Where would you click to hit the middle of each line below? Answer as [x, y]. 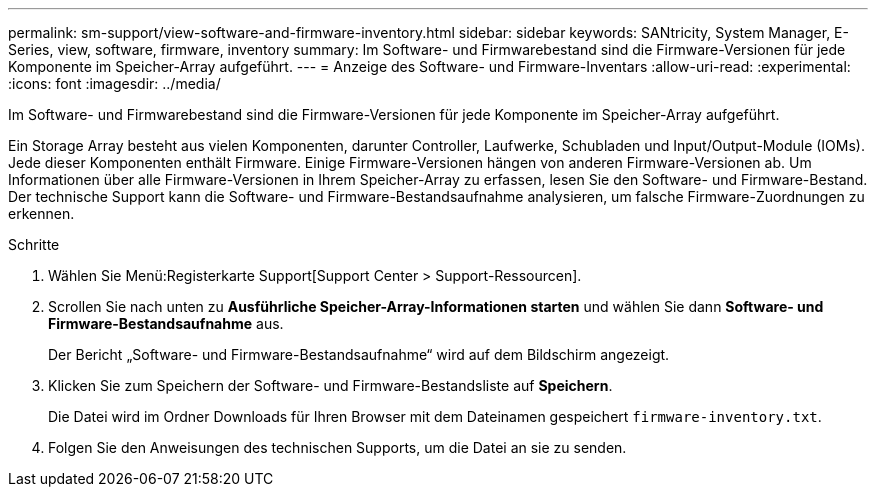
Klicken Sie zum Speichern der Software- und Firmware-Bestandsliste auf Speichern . [330, 385]
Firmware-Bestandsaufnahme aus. [166, 323]
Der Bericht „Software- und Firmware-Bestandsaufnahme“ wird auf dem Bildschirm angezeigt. [359, 354]
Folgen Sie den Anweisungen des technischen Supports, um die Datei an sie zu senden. [337, 447]
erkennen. [41, 213]
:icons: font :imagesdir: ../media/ [114, 83]
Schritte [34, 244]
